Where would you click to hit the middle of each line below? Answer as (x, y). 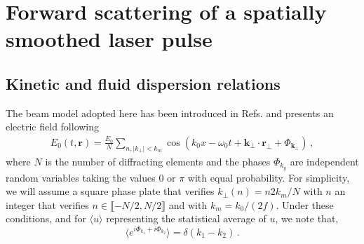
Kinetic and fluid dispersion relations (143, 83)
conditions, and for (46, 218)
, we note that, (307, 218)
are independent (324, 161)
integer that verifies (47, 204)
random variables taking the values (81, 177)
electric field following (53, 127)
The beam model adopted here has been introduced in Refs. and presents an (170, 113)
